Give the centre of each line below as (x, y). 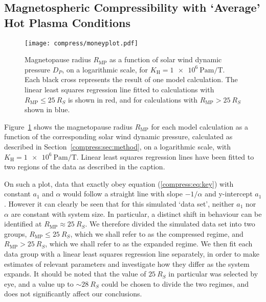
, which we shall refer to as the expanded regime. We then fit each (149, 244)
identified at (23, 224)
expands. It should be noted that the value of (75, 274)
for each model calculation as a (199, 126)
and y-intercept (229, 194)
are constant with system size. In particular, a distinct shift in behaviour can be (136, 213)
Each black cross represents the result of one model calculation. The (131, 79)
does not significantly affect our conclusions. (73, 294)
